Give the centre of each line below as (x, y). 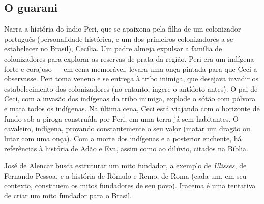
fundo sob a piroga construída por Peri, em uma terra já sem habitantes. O (121, 118)
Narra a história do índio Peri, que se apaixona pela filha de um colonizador (123, 29)
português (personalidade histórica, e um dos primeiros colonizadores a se (119, 38)
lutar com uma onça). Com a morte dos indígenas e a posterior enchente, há (123, 138)
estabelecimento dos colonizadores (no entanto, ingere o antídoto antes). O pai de (131, 88)
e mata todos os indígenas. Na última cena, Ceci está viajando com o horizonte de (132, 108)
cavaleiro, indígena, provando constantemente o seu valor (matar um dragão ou (127, 128)
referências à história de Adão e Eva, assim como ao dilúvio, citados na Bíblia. (126, 148)
